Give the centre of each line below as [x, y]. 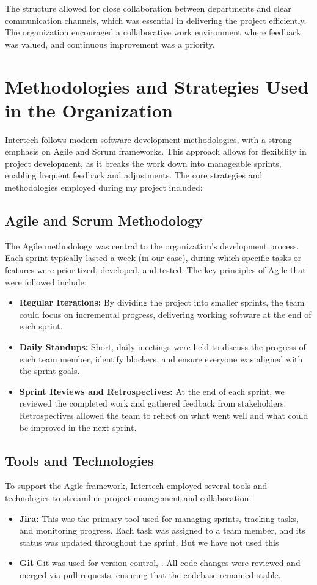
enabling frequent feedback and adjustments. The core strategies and [134, 175]
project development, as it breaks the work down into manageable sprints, [143, 163]
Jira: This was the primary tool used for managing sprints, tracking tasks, [159, 518]
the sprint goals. [49, 371]
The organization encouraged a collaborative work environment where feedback [153, 32]
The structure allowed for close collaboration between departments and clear [148, 8]
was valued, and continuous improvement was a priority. [110, 44]
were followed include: [46, 281]
